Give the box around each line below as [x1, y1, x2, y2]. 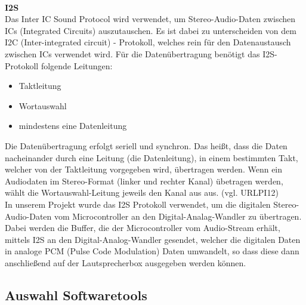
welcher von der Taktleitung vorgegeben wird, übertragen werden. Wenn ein [5, 163, 283, 175]
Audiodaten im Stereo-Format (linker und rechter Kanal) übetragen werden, [5, 174, 283, 187]
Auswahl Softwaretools [5, 285, 147, 304]
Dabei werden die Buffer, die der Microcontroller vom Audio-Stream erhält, [5, 221, 280, 234]
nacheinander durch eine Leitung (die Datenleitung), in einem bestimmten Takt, [5, 151, 298, 164]
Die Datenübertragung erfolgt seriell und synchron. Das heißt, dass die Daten [5, 139, 288, 152]
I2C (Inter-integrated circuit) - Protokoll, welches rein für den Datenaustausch [5, 36, 291, 48]
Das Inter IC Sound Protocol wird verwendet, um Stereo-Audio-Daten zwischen [5, 13, 296, 25]
